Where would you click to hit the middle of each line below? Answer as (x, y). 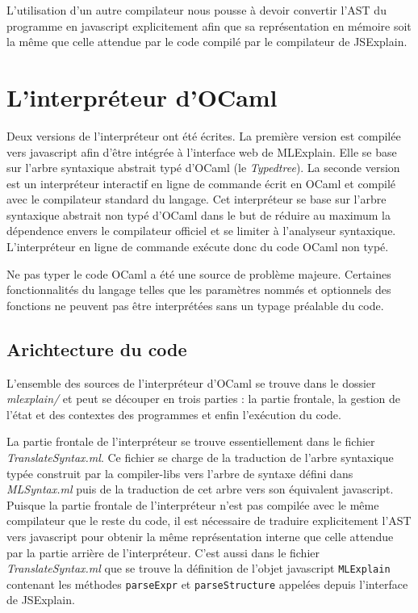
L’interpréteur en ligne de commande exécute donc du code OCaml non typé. (198, 247)
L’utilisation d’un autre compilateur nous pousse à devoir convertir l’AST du (196, 10)
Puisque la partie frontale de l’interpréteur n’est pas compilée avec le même (193, 504)
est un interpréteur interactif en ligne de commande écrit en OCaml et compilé (201, 183)
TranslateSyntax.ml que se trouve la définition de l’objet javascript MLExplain (199, 568)
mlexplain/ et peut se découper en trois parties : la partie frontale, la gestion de (203, 399)
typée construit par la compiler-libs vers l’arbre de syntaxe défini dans (180, 473)
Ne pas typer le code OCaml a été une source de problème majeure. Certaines (199, 273)
